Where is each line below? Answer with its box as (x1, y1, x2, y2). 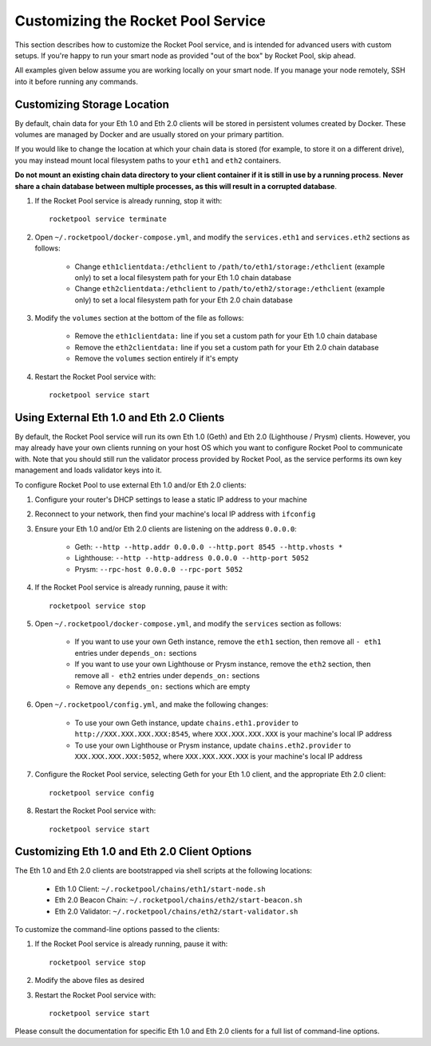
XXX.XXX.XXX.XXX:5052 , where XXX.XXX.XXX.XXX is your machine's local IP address (74, 751, 363, 761)
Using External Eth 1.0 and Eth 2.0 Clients (14, 411, 225, 424)
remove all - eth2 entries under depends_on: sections (74, 670, 260, 680)
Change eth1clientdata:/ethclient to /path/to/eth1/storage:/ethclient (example (74, 262, 386, 271)
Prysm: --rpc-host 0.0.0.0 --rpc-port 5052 (74, 564, 243, 574)
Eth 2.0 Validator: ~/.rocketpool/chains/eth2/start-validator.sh (54, 906, 299, 916)
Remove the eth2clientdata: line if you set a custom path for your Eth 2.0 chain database (74, 342, 379, 352)
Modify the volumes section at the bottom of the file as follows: (34, 314, 244, 323)
